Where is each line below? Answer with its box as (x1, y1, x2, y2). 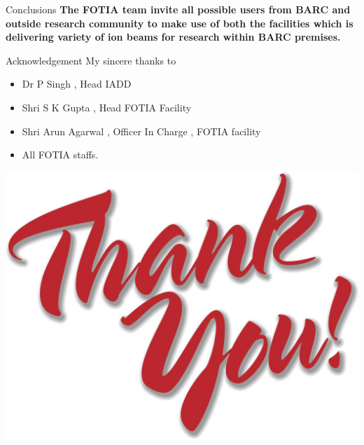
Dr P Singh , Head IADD (22, 76, 132, 91)
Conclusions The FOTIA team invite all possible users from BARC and (6, 2, 351, 16)
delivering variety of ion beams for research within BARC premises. (6, 29, 341, 44)
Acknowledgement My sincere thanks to (6, 53, 176, 67)
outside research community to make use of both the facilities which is (6, 15, 353, 30)
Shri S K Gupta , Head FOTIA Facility (22, 100, 192, 114)
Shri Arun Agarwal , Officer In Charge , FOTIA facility (22, 123, 261, 138)
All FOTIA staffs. (22, 147, 99, 162)
